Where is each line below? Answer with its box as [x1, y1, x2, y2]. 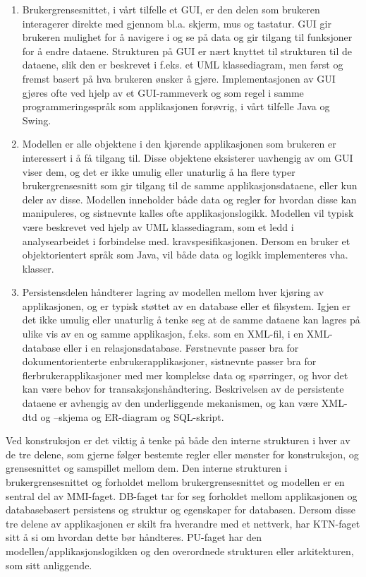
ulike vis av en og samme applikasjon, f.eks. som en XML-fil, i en [22, 326, 304, 341]
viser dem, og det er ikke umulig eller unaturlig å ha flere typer [22, 164, 295, 179]
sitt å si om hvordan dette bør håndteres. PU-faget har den [6, 530, 262, 545]
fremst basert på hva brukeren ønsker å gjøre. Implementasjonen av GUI [22, 71, 336, 85]
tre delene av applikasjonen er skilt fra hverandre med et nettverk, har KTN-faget [6, 516, 360, 530]
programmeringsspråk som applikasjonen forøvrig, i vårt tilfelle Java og [22, 99, 330, 114]
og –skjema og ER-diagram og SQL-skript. [40, 409, 224, 424]
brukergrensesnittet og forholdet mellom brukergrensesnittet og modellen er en [6, 475, 345, 489]
